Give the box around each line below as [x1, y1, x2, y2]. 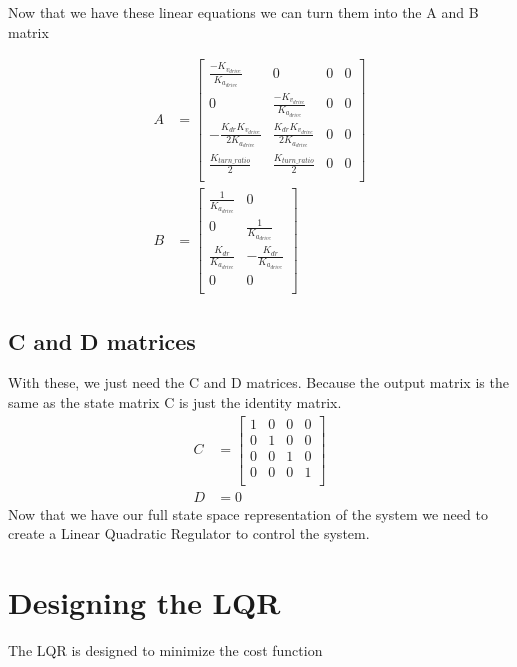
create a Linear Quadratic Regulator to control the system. [8, 523, 370, 544]
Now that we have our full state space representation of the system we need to [8, 503, 488, 524]
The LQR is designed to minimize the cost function [8, 640, 323, 661]
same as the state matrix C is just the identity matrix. [8, 391, 342, 412]
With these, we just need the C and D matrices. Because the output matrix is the [8, 372, 509, 393]
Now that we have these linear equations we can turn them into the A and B [8, 2, 479, 22]
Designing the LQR [8, 582, 281, 623]
